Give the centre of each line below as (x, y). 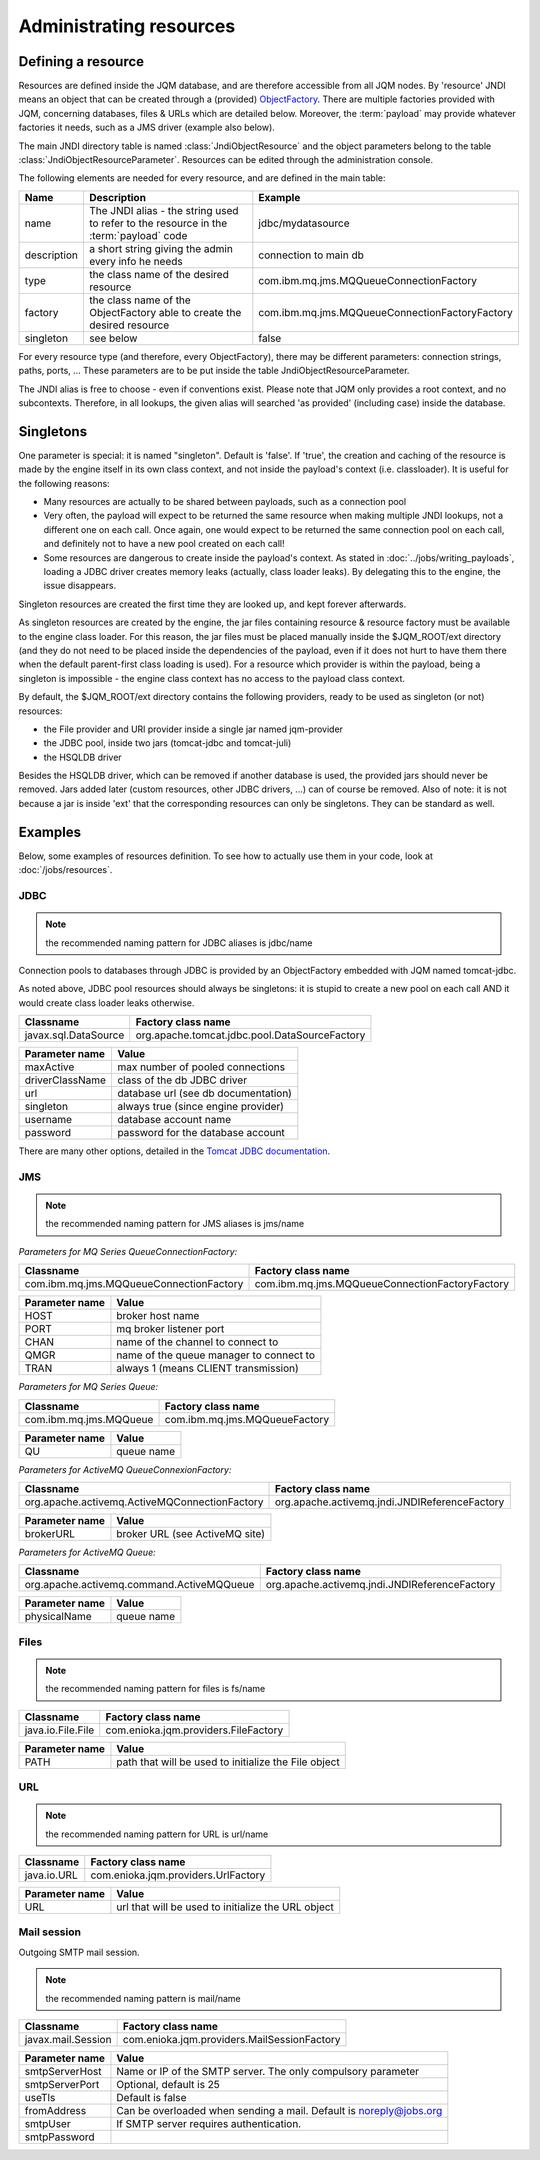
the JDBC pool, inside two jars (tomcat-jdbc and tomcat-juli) (167, 743)
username (48, 1120)
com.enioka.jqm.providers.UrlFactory (178, 1875)
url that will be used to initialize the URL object (225, 1907)
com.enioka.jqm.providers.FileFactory (194, 1730)
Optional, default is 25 (168, 2084)
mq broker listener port (170, 1329)
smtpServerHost (63, 2071)
